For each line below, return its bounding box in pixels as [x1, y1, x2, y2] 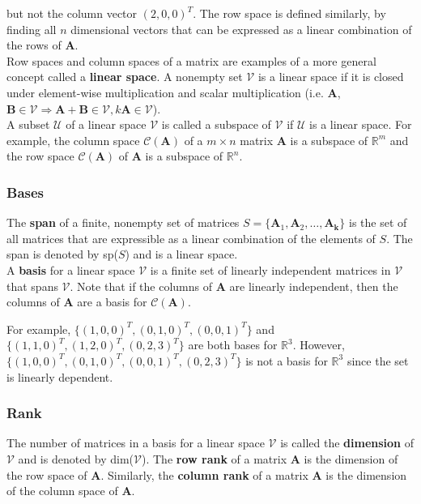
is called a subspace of [161, 116, 271, 133]
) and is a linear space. [125, 246, 238, 263]
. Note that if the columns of [70, 277, 213, 294]
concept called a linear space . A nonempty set [6, 68, 243, 85]
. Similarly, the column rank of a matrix [100, 466, 308, 483]
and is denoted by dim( [18, 450, 134, 467]
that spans [6, 277, 58, 294]
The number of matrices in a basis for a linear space [6, 434, 265, 451]
